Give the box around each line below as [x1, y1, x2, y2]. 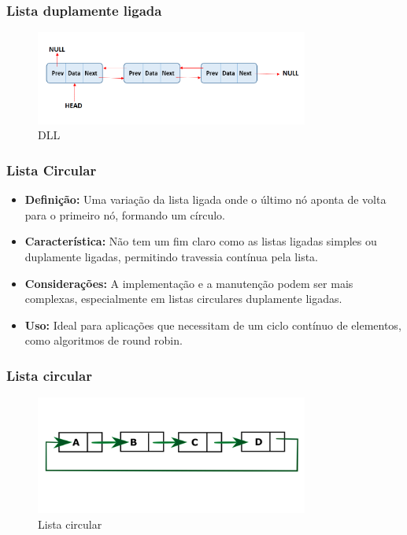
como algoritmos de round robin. [24, 332, 183, 349]
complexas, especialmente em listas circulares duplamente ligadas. [24, 290, 342, 307]
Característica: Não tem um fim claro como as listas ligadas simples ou [24, 233, 377, 249]
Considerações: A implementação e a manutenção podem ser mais [24, 275, 353, 291]
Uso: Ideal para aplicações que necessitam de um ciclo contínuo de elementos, [24, 316, 401, 333]
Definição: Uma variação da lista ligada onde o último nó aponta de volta [24, 191, 387, 208]
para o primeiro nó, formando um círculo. [24, 206, 225, 223]
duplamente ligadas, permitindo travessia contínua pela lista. [24, 249, 318, 265]
